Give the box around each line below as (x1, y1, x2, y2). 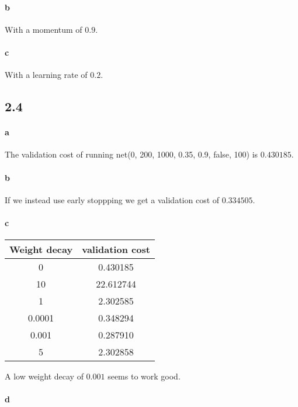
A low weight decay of (5, 370, 84, 382)
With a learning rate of (5, 69, 88, 81)
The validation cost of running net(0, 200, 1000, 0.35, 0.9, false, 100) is (5, 148, 258, 160)
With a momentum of (5, 23, 82, 35)
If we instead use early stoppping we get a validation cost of (5, 193, 220, 206)
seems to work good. (108, 370, 181, 382)
